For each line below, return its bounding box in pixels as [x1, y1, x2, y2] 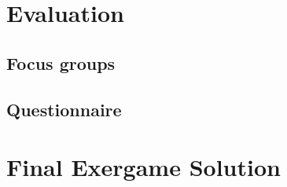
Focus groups [6, 50, 116, 75]
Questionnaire [6, 97, 122, 121]
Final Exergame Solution [6, 151, 281, 183]
